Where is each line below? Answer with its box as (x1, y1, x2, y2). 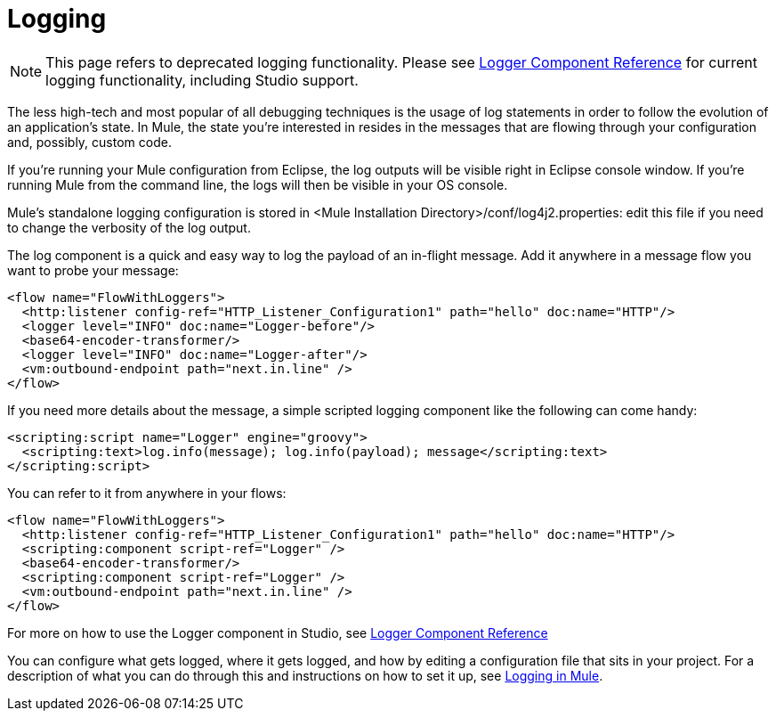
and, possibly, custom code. (7, 134, 172, 150)
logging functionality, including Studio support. (45, 70, 359, 89)
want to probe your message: (7, 262, 179, 278)
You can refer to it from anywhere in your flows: (7, 485, 287, 501)
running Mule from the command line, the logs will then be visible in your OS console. (7, 176, 508, 192)
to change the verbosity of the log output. (7, 219, 251, 235)
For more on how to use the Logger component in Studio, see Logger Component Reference (7, 624, 548, 640)
